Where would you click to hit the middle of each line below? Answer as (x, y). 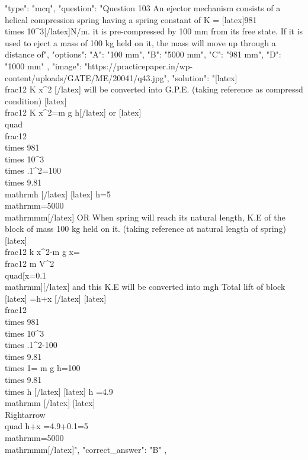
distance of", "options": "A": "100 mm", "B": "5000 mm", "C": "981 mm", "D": (143, 54)
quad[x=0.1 (26, 275)
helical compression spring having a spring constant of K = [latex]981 (131, 19)
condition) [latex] (36, 100)
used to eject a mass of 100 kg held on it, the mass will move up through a (140, 42)
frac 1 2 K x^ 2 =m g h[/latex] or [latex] (73, 112)
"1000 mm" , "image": (43, 66)
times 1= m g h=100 (43, 368)
